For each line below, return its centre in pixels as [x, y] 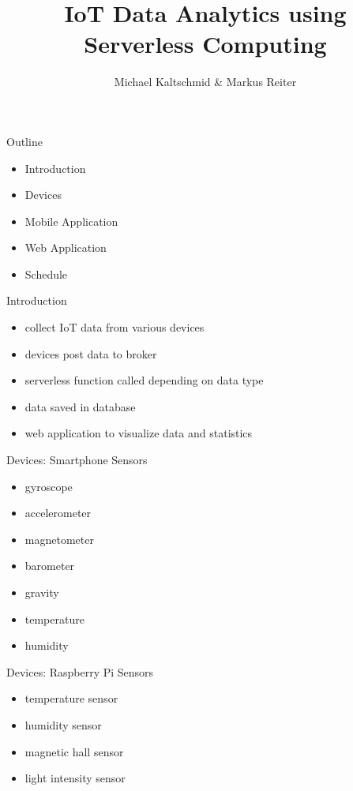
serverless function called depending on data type [144, 380]
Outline [24, 141]
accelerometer [58, 513]
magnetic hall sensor [74, 751]
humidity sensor [63, 724]
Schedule [46, 274]
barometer [50, 566]
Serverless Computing [205, 44]
